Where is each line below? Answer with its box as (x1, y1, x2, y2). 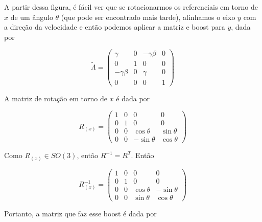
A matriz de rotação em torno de (4, 93, 107, 103)
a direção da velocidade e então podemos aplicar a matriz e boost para (4, 21, 225, 32)
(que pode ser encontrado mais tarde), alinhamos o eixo (61, 11, 235, 22)
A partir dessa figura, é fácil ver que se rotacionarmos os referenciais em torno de (4, 2, 258, 12)
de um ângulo (10, 11, 53, 22)
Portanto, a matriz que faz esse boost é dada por (4, 208, 157, 219)
